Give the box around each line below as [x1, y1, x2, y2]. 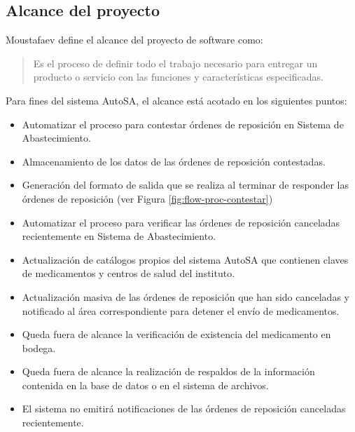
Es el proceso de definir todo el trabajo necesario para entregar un [33, 55, 318, 70]
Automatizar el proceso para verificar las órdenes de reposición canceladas [22, 215, 340, 229]
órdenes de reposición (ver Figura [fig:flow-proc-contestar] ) [22, 191, 273, 205]
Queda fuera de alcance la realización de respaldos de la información [22, 364, 315, 379]
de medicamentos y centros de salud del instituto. [22, 266, 235, 281]
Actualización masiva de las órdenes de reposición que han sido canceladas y [22, 289, 349, 304]
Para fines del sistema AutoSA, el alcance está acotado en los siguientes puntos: [6, 93, 347, 107]
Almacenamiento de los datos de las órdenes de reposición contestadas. [22, 154, 326, 168]
